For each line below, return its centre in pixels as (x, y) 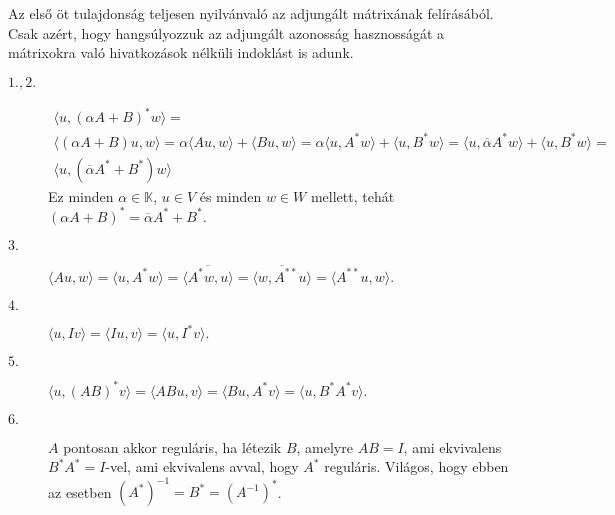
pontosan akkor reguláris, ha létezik (172, 446)
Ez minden (81, 195)
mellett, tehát (352, 195)
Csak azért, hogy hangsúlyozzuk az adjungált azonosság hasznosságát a (226, 32)
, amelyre (324, 446)
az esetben (80, 491)
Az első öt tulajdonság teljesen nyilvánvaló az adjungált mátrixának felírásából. (251, 13)
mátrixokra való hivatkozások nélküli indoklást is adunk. (181, 52)
